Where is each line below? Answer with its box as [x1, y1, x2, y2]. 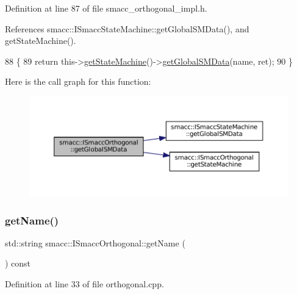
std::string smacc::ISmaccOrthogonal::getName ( [5, 236, 185, 249]
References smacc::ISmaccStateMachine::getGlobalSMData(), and [5, 22, 249, 35]
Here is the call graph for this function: [5, 75, 151, 88]
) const [5, 257, 31, 270]
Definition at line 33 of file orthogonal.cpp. [5, 278, 164, 290]
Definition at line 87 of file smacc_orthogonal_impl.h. [5, 2, 207, 14]
